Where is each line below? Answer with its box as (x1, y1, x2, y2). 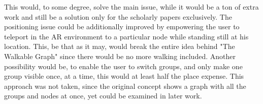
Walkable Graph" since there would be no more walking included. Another (4, 50, 236, 61)
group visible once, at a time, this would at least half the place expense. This (4, 71, 244, 81)
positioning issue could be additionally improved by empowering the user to (4, 21, 240, 32)
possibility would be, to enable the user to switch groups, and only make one (4, 61, 243, 71)
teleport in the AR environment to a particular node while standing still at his (4, 31, 249, 41)
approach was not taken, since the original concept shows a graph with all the (4, 80, 246, 91)
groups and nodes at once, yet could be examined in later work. (4, 90, 202, 101)
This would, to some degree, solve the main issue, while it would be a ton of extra (4, 2, 259, 12)
